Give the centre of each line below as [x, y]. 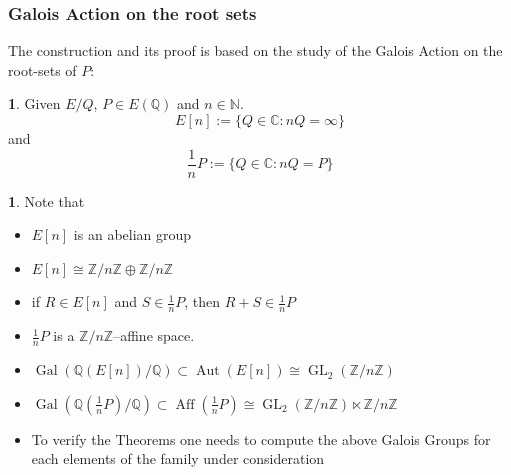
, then [202, 301]
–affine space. [154, 335]
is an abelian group [132, 234]
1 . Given [34, 103]
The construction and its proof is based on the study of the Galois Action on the [255, 50]
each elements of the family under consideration [178, 458]
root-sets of [42, 69]
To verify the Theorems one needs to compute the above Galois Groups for [261, 438]
